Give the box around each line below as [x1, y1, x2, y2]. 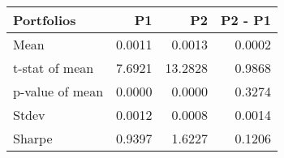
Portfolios [13, 11, 76, 29]
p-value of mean [13, 82, 104, 100]
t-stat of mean [13, 58, 94, 77]
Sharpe [13, 129, 53, 147]
